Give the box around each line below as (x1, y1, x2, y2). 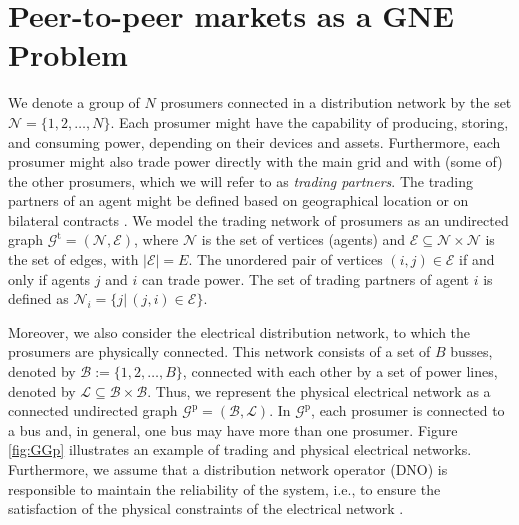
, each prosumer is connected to (311, 400, 505, 421)
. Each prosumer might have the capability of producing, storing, (110, 111, 509, 132)
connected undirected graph (8, 400, 178, 421)
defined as (8, 288, 69, 309)
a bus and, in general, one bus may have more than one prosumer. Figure (8, 419, 458, 440)
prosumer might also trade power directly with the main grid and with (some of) (8, 151, 503, 172)
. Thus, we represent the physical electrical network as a (147, 380, 491, 401)
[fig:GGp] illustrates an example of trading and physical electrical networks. (8, 439, 472, 460)
